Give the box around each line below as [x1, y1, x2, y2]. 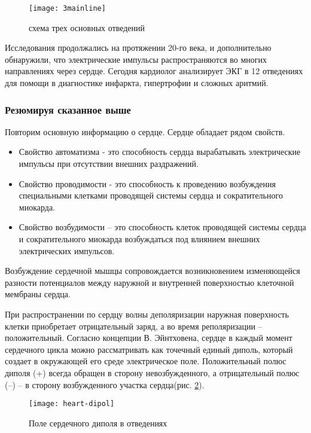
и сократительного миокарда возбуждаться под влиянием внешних [19, 233, 260, 245]
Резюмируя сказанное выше [5, 102, 131, 117]
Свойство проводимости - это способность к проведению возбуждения [19, 177, 276, 190]
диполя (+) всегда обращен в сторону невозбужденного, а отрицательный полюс [5, 366, 300, 379]
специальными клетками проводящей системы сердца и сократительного [19, 189, 283, 202]
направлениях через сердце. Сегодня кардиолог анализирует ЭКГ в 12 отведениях [5, 65, 303, 77]
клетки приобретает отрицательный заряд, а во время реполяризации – [5, 319, 263, 332]
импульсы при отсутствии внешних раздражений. [19, 157, 199, 170]
